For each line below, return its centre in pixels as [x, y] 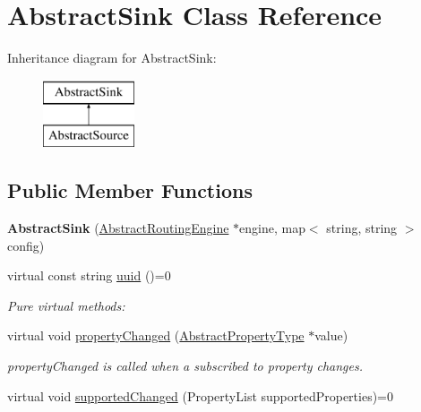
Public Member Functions [130, 190]
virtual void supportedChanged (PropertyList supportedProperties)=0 [201, 395]
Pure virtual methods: [66, 305]
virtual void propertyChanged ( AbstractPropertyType [156, 335]
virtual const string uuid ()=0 [89, 275]
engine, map [272, 228]
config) [26, 245]
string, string [362, 228]
